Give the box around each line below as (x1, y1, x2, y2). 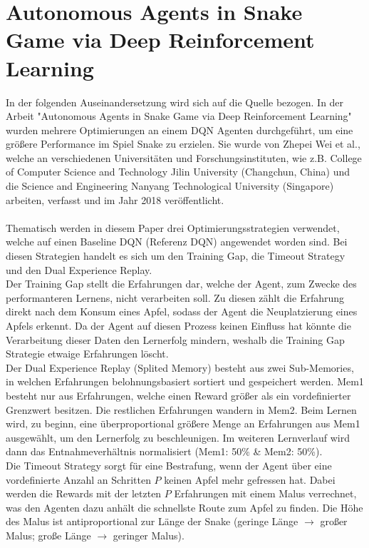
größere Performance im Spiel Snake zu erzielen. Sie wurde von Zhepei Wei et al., (6, 136, 360, 151)
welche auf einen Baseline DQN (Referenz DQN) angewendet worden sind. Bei (6, 234, 348, 249)
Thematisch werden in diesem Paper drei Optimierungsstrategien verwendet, (6, 220, 340, 235)
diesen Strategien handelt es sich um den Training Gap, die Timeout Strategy (6, 248, 345, 263)
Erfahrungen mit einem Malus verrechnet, (174, 486, 357, 501)
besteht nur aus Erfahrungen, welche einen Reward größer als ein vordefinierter (6, 387, 351, 402)
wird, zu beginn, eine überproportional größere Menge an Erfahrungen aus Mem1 (6, 416, 360, 431)
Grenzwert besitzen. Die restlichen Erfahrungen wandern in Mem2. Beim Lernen (6, 402, 357, 417)
